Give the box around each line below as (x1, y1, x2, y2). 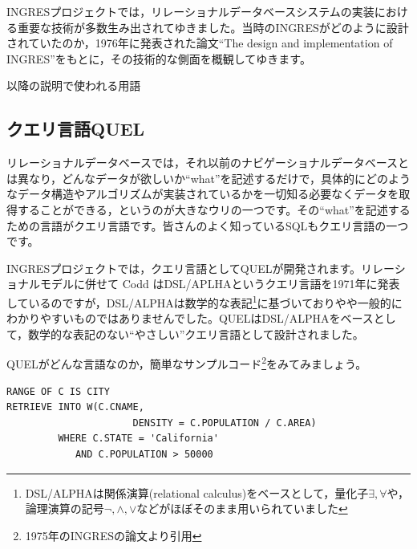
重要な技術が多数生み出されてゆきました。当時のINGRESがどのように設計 (17, 18, 409, 35)
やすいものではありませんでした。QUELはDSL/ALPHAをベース (39, 310, 374, 327)
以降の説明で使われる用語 (6, 77, 141, 94)
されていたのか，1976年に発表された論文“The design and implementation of (6, 35, 393, 51)
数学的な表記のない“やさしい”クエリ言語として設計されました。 (28, 325, 364, 342)
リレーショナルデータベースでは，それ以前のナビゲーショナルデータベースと (6, 154, 410, 171)
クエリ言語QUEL (6, 116, 145, 141)
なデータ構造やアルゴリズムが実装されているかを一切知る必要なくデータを (6, 185, 399, 202)
